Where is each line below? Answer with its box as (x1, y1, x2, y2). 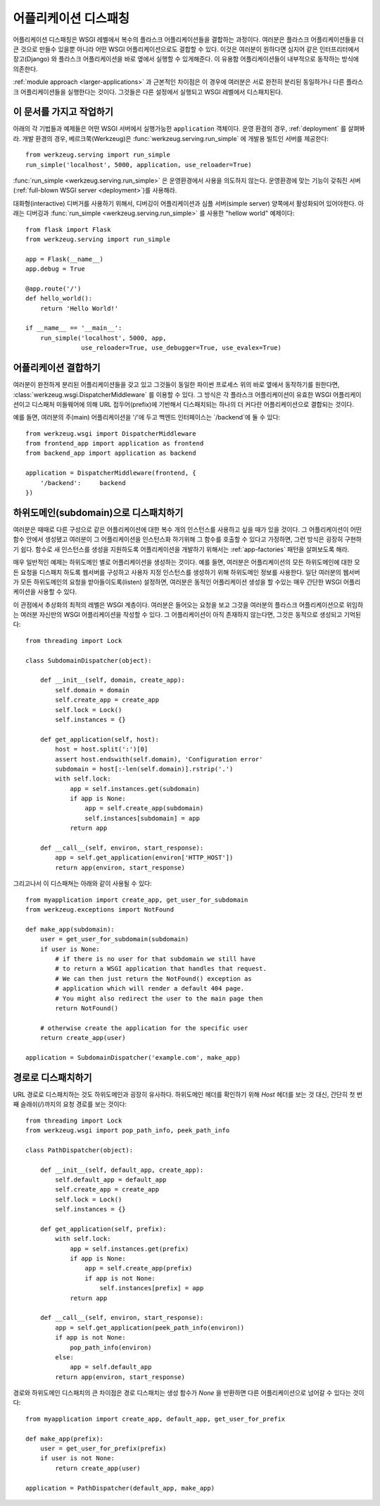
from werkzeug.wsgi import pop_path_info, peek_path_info (25, 1126, 230, 1134)
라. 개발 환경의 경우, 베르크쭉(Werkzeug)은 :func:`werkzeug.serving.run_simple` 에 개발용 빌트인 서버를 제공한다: (13, 134, 329, 142)
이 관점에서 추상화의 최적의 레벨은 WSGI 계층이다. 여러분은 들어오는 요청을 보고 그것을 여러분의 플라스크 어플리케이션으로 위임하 (13, 600, 364, 609)
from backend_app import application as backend (25, 449, 196, 458)
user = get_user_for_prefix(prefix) (39, 1445, 167, 1452)
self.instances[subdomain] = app (84, 814, 201, 822)
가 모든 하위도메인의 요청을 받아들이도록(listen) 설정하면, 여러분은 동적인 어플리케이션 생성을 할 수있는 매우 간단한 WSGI (13, 577, 342, 586)
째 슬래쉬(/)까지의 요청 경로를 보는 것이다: (13, 1100, 127, 1108)
